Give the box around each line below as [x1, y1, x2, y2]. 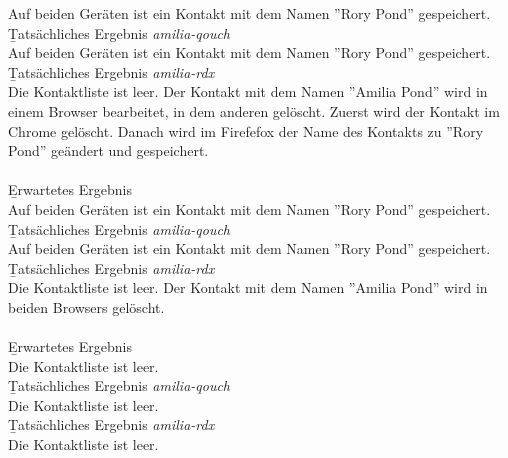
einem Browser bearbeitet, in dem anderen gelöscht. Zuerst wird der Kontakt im [8, 100, 500, 121]
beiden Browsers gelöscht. [8, 296, 165, 317]
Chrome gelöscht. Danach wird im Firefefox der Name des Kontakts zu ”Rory [8, 120, 484, 141]
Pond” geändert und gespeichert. [8, 140, 209, 161]
